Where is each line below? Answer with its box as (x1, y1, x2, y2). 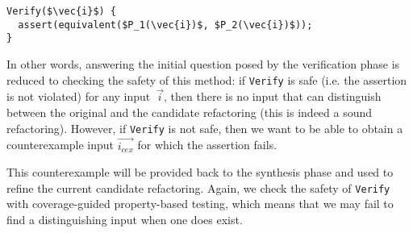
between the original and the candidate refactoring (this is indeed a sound (6, 104, 373, 121)
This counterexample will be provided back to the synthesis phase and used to (6, 164, 394, 181)
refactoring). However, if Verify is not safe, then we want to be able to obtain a (6, 119, 403, 136)
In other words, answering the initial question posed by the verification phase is (6, 55, 400, 72)
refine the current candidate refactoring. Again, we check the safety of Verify (6, 179, 390, 196)
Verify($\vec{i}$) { (6, 6, 117, 17)
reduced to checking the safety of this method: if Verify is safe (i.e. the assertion (6, 71, 407, 88)
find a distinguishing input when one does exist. (6, 210, 243, 227)
